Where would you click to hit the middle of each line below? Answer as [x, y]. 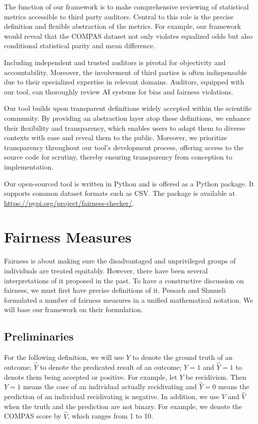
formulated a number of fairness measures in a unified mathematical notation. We [129, 299]
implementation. [29, 166]
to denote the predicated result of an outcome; [111, 367]
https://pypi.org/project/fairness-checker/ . [69, 203]
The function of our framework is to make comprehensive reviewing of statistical [127, 6]
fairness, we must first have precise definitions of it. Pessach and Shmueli [115, 290]
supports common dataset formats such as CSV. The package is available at [120, 193]
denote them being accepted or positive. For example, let [91, 377]
